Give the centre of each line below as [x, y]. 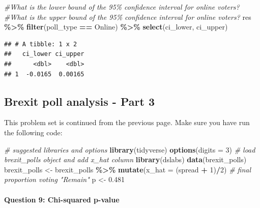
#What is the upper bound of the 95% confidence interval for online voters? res [128, 17]
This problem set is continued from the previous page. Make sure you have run [127, 122]
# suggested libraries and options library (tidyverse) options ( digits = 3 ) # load [130, 149]
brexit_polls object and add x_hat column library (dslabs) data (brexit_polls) [125, 159]
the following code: [33, 132]
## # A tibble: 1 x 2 [41, 44]
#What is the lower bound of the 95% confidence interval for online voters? [122, 7]
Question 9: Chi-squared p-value [62, 199]
